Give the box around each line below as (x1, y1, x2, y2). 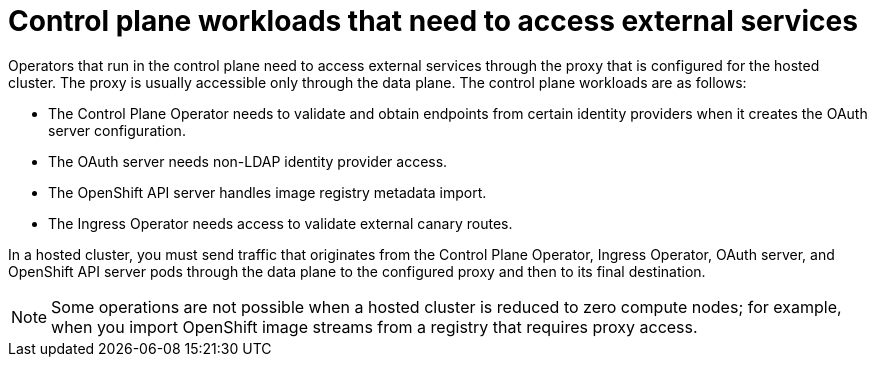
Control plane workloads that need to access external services (8, 4, 858, 38)
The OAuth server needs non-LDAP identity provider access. (48, 152, 448, 170)
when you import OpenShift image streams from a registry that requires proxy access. (51, 316, 698, 337)
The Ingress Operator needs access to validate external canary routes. (48, 214, 513, 232)
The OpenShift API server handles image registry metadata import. (48, 183, 487, 201)
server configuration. (48, 121, 186, 139)
